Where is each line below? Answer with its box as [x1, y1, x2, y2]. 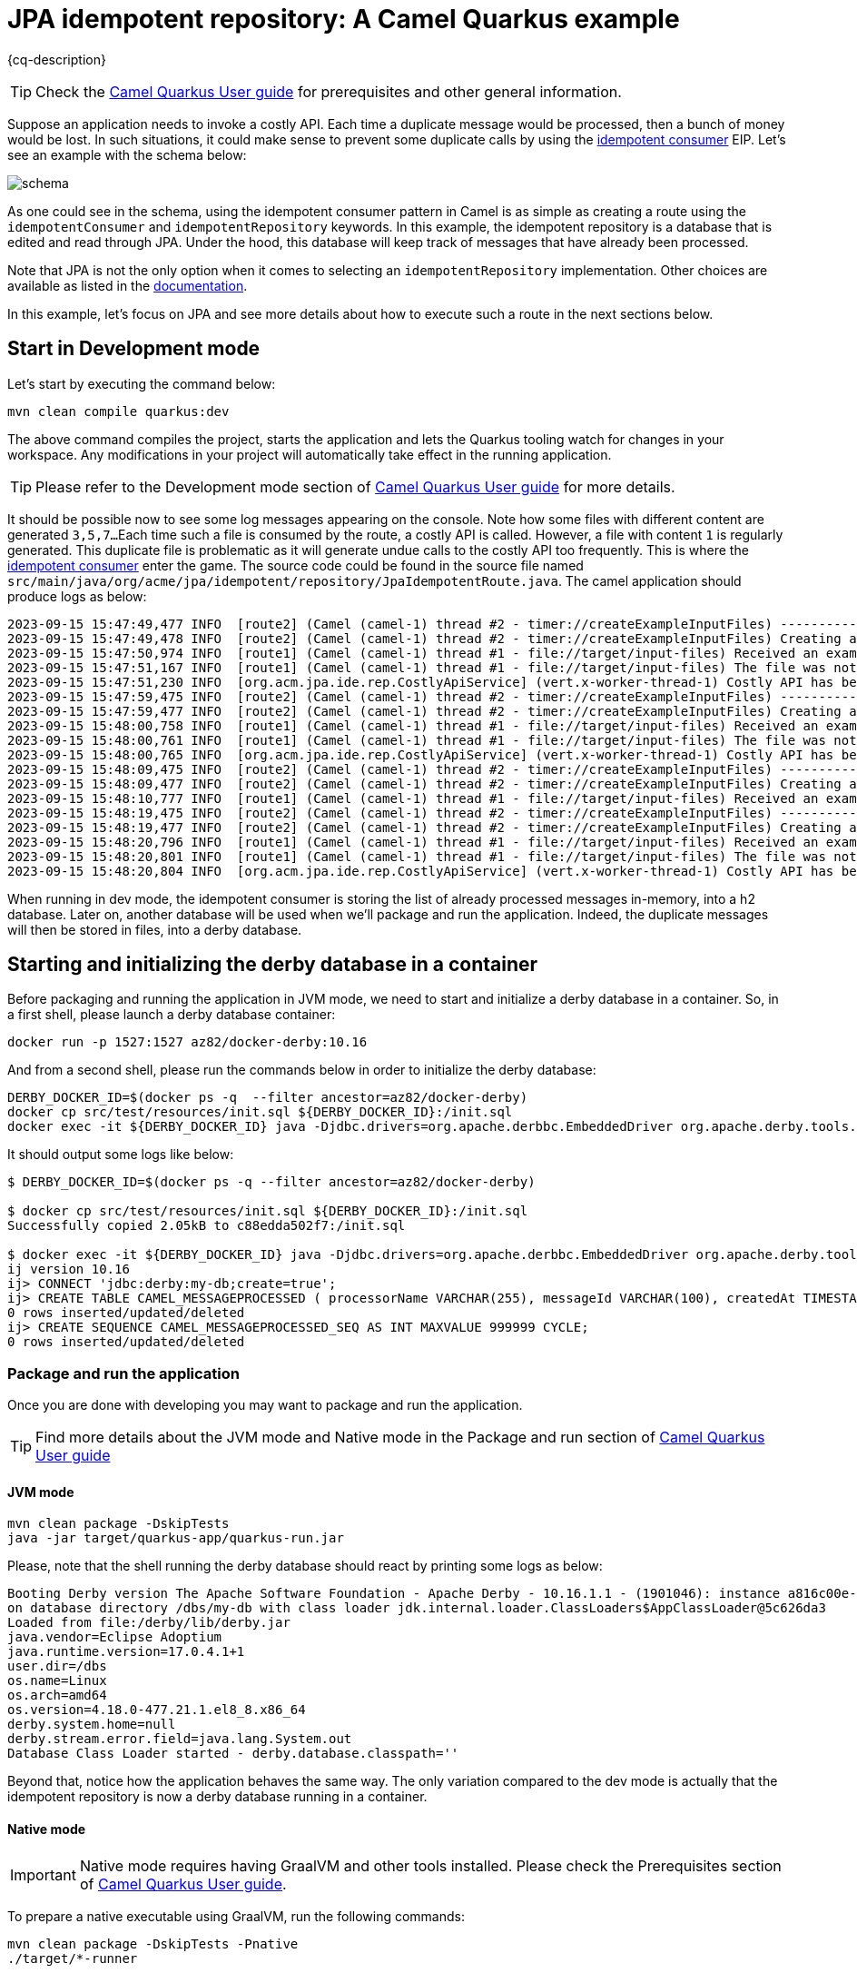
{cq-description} [7, 51, 106, 67]
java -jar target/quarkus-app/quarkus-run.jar [7, 1531, 344, 1546]
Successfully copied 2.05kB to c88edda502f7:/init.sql [7, 1218, 406, 1234]
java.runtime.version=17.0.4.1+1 [7, 1644, 245, 1660]
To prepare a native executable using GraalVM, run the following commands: [7, 1908, 465, 1924]
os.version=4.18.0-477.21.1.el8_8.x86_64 [7, 1702, 306, 1718]
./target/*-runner [7, 1950, 138, 1966]
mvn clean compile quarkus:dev [7, 403, 230, 419]
